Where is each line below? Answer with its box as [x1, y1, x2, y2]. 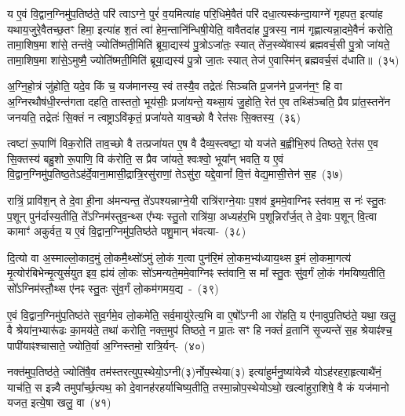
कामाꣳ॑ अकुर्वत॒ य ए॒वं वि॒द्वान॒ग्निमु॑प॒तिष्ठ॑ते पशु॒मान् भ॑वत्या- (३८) [7, 223, 246, 239]
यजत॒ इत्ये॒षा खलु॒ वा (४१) [7, 394, 111, 411]
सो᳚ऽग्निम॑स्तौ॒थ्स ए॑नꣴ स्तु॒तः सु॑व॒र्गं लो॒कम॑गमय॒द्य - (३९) [7, 279, 219, 296]
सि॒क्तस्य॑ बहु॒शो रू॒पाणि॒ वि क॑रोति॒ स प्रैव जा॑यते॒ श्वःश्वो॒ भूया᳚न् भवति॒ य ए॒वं [7, 150, 284, 166]
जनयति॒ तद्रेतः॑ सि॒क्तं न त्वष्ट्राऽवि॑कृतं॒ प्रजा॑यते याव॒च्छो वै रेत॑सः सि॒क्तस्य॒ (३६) [7, 108, 301, 125]
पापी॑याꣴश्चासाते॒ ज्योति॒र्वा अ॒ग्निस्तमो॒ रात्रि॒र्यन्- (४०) [7, 337, 206, 353]
